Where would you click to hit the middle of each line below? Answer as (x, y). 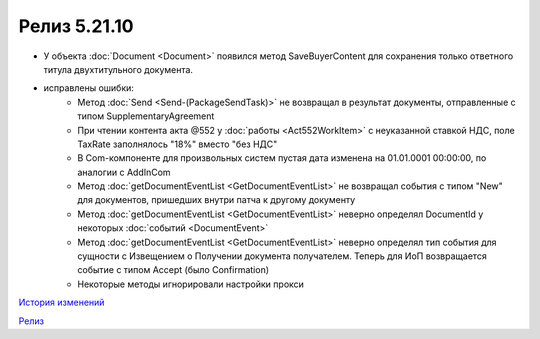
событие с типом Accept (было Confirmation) (173, 270)
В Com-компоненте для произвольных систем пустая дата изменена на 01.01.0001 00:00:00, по (282, 158)
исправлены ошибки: (89, 88)
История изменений (61, 302)
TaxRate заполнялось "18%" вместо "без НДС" (177, 144)
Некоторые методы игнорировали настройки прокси (191, 284)
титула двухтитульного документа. (118, 69)
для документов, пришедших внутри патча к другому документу (216, 200)
